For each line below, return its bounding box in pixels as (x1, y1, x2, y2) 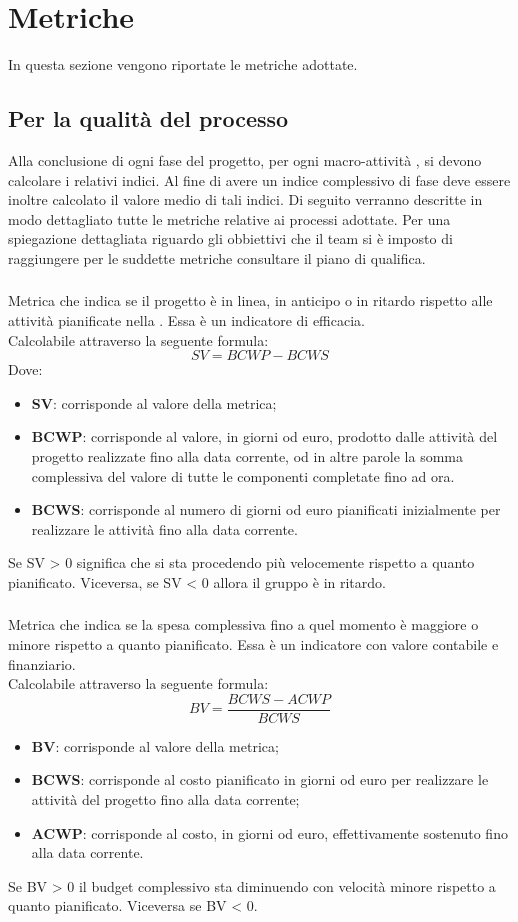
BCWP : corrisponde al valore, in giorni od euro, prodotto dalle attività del (31, 426, 498, 447)
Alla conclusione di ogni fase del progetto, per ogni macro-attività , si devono (8, 149, 482, 170)
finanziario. (8, 653, 76, 674)
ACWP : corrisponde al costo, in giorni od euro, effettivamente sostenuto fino (31, 822, 508, 843)
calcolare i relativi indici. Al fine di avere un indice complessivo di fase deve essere (8, 169, 511, 190)
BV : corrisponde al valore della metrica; (31, 735, 279, 756)
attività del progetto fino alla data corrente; (31, 789, 300, 810)
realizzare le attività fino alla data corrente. (31, 518, 298, 539)
